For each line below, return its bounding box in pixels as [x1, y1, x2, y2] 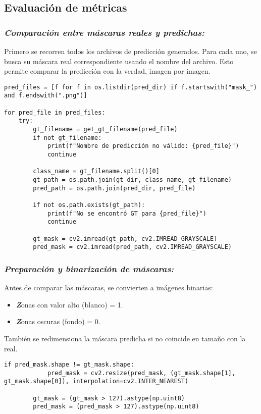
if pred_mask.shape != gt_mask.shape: [4, 361, 134, 369]
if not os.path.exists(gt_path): [33, 201, 145, 209]
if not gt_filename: [33, 134, 102, 141]
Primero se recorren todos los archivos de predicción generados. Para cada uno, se [4, 46, 257, 56]
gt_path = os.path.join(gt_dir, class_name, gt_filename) [33, 176, 232, 183]
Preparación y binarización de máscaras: [4, 262, 174, 275]
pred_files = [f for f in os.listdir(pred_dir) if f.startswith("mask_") [4, 83, 257, 91]
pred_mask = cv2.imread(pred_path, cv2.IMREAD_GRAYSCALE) [33, 243, 232, 251]
